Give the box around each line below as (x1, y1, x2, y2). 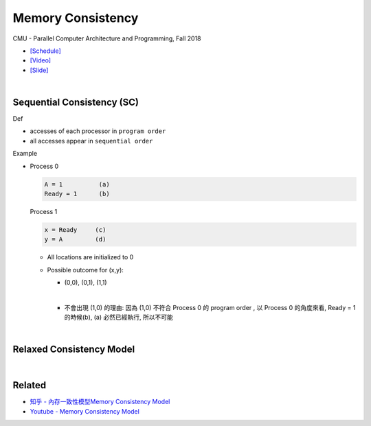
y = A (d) (44, 235, 106, 244)
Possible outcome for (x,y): (47, 265, 124, 274)
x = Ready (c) (44, 226, 106, 233)
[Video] (30, 56, 52, 64)
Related (12, 379, 47, 391)
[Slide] (30, 66, 49, 74)
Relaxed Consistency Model (12, 344, 135, 355)
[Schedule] (30, 47, 61, 55)
